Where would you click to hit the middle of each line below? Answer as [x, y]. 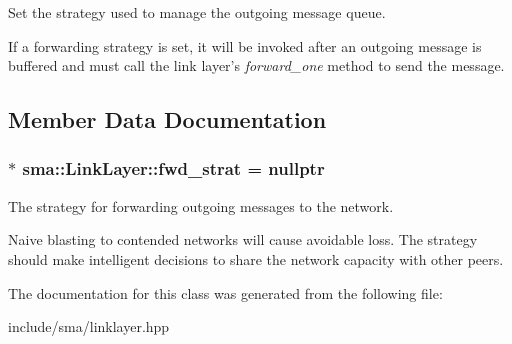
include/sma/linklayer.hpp [89, 326]
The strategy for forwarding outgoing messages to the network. [201, 205]
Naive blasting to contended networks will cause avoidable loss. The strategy [243, 239]
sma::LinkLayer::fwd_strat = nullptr [173, 168]
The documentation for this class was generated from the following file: [225, 292]
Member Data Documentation [167, 119]
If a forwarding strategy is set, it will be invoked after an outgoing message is [245, 45]
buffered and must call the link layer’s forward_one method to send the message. [256, 65]
